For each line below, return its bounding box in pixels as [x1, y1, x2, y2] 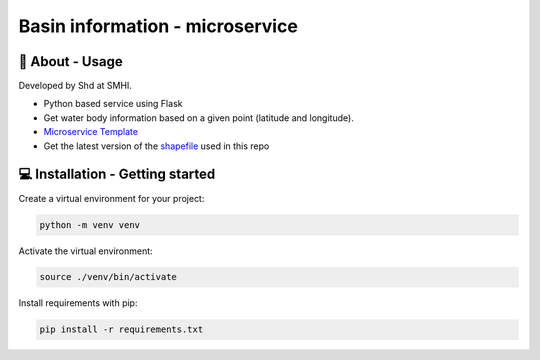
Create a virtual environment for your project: [18, 192, 205, 204]
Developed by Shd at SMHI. [18, 80, 132, 92]
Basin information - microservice [18, 15, 299, 37]
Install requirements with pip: [18, 297, 138, 309]
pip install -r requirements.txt [39, 324, 204, 335]
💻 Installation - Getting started [18, 166, 216, 183]
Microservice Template [43, 126, 139, 138]
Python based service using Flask [43, 98, 183, 110]
